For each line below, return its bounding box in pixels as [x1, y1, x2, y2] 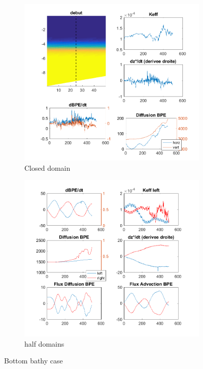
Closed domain [24, 162, 71, 173]
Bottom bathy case [4, 355, 63, 366]
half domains [24, 338, 64, 349]
